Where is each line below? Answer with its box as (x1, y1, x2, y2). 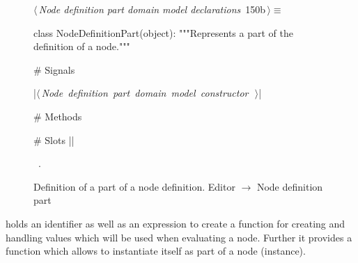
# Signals (33, 62, 75, 77)
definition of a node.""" (33, 39, 130, 54)
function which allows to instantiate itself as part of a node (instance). (6, 244, 306, 258)
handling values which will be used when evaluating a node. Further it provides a (6, 230, 352, 244)
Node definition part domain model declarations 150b (38, 2, 266, 16)
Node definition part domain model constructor (41, 86, 249, 100)
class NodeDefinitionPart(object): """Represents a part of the (33, 25, 293, 40)
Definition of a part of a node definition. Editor (33, 179, 235, 193)
